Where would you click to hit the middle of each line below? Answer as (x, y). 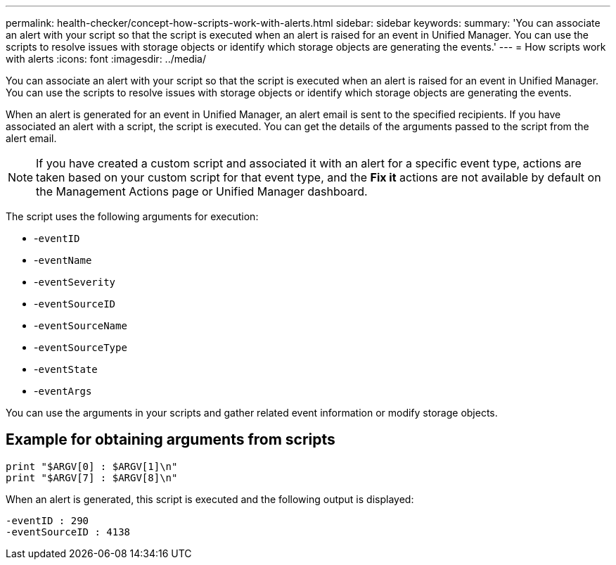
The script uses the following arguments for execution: (132, 216)
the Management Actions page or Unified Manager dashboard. (202, 191)
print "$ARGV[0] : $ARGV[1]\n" (92, 466)
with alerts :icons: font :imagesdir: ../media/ (106, 59)
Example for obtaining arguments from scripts (171, 440)
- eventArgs (63, 391)
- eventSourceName (81, 325)
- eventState (66, 369)
